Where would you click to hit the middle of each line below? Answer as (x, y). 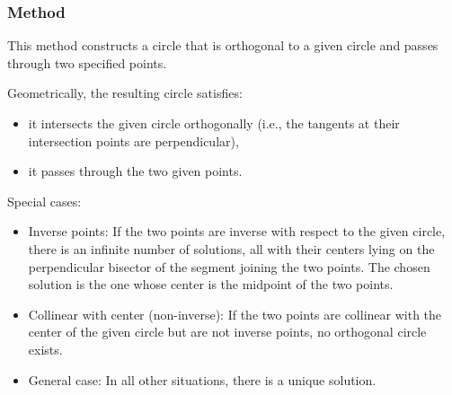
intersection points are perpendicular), (133, 140)
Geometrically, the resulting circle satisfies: (125, 93)
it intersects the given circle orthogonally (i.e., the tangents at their (214, 123)
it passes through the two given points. (135, 171)
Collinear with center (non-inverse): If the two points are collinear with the (235, 314)
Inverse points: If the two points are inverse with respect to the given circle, (237, 231)
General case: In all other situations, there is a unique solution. (202, 379)
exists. (45, 349)
